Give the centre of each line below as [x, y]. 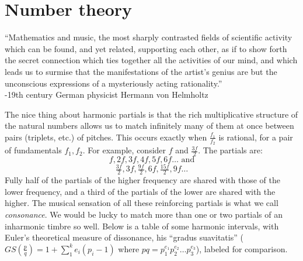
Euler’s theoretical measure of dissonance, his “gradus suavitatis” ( [124, 237]
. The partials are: [230, 150]
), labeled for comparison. [242, 248]
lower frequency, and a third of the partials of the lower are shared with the [140, 191]
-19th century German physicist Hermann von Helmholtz [107, 95]
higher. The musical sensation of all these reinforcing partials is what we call [142, 203]
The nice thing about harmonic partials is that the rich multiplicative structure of [151, 114]
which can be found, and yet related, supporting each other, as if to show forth [146, 48]
